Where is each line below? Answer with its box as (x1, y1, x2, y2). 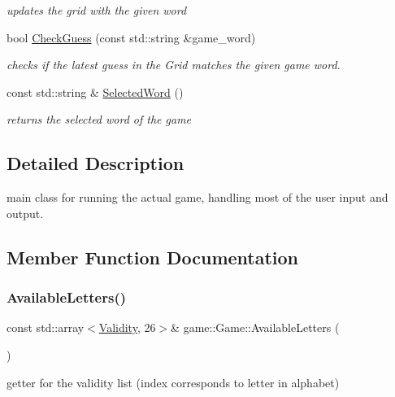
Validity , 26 (98, 319, 156, 336)
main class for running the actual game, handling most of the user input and (7, 189, 388, 206)
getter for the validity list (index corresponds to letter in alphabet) (7, 373, 340, 390)
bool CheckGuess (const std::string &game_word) (7, 28, 256, 46)
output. (7, 204, 44, 221)
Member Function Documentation (7, 244, 299, 269)
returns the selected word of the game (7, 111, 192, 128)
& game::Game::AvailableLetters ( (171, 319, 340, 336)
